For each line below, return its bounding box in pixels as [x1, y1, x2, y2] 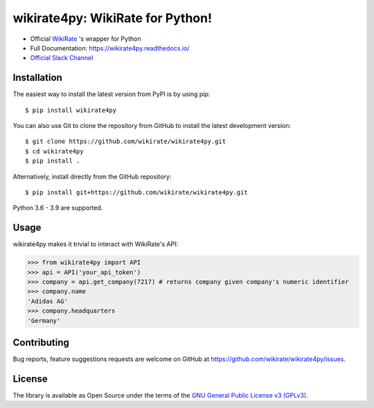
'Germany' [27, 317, 61, 324]
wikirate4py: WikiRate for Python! [12, 10, 213, 26]
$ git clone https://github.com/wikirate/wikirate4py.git [25, 138, 226, 145]
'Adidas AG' [27, 297, 69, 305]
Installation [12, 72, 62, 84]
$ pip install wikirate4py [25, 106, 117, 114]
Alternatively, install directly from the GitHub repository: [12, 172, 172, 180]
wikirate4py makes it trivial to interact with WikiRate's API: [12, 240, 179, 248]
